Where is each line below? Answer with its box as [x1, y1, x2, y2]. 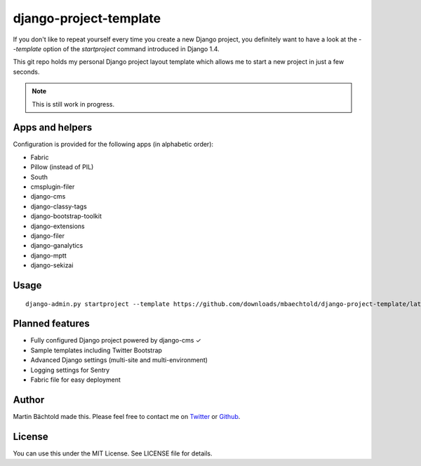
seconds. [13, 67, 40, 76]
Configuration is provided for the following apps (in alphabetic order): [13, 140, 214, 149]
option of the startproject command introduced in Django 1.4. [43, 44, 220, 53]
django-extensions [30, 222, 85, 230]
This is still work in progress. [32, 100, 115, 108]
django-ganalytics [30, 241, 83, 250]
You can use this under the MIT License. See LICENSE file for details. [13, 449, 213, 458]
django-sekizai [30, 261, 74, 269]
